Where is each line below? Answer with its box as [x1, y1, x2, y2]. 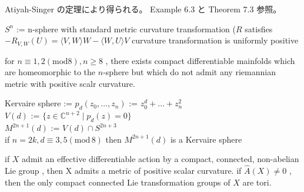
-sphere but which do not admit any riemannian [103, 66, 276, 78]
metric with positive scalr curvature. [5, 77, 135, 89]
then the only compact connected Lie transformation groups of [5, 176, 230, 188]
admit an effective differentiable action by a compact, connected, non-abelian [22, 153, 299, 165]
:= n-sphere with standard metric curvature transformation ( [16, 22, 236, 35]
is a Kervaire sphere [170, 133, 242, 145]
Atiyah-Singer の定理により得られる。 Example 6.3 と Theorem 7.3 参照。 [5, 3, 282, 15]
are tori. [242, 176, 272, 188]
